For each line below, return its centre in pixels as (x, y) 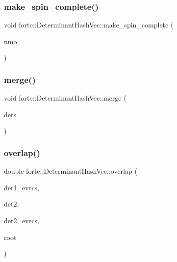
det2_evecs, (22, 220)
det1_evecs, (22, 187)
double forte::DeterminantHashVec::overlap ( (71, 171)
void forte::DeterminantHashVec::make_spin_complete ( (89, 25)
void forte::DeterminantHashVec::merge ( (65, 98)
